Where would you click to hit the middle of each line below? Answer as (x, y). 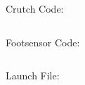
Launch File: (33, 76)
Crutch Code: (35, 8)
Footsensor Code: (43, 42)
